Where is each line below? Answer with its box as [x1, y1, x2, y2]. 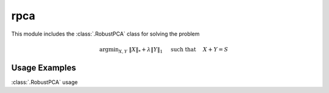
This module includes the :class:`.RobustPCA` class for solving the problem [11, 30, 200, 37]
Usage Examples [11, 62, 76, 72]
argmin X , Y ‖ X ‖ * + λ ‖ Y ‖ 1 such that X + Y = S [99, 46, 228, 54]
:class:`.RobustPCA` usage [11, 79, 78, 86]
